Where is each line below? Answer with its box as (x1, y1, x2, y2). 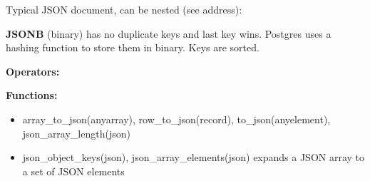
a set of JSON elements (22, 163, 125, 178)
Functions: (6, 88, 58, 103)
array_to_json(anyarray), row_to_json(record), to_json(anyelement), (22, 111, 331, 126)
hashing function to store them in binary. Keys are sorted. (6, 40, 259, 55)
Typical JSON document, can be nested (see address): (6, 2, 242, 16)
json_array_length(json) (22, 125, 130, 140)
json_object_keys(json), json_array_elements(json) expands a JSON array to (22, 150, 365, 165)
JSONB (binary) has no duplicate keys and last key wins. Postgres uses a (6, 26, 332, 41)
